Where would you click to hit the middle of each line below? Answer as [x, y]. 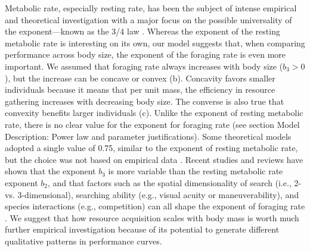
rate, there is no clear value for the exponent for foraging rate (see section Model [152, 124]
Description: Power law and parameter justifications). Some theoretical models [148, 136]
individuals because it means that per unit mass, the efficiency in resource [140, 90]
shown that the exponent [50, 171]
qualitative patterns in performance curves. [83, 241]
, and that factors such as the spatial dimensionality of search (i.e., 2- [175, 182]
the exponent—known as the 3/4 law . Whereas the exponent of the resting [142, 31]
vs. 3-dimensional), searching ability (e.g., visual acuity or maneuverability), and [152, 194]
